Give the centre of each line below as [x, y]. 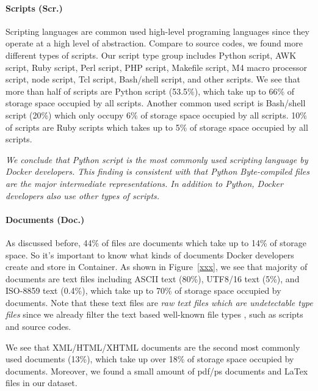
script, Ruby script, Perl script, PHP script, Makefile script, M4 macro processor [157, 67]
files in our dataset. [42, 383]
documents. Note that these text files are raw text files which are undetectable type [159, 302]
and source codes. [38, 327]
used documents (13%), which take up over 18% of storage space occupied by [150, 359]
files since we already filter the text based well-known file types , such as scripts [154, 314]
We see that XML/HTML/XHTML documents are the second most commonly [153, 347]
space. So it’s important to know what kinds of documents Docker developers [150, 254]
